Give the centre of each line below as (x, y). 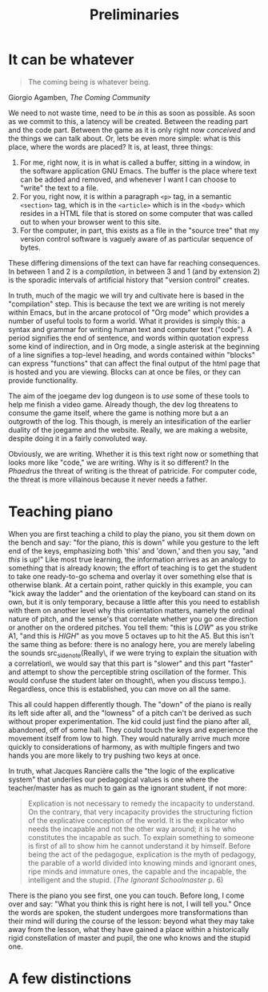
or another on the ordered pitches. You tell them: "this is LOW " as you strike (133, 627)
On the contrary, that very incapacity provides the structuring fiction (140, 812)
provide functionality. (43, 380)
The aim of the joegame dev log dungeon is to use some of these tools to (129, 396)
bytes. (30, 247)
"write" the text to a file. (59, 188)
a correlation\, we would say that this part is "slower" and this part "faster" (131, 663)
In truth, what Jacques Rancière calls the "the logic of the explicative (122, 770)
